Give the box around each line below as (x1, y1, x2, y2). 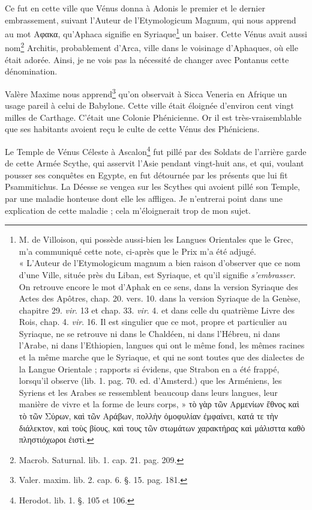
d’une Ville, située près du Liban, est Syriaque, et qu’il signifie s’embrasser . (19, 268, 296, 281)
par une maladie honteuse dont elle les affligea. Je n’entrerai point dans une (5, 192, 283, 204)
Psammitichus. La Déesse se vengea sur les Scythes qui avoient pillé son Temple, (5, 180, 300, 193)
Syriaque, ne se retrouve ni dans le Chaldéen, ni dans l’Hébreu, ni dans (19, 327, 280, 339)
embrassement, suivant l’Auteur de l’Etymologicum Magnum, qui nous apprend (5, 13, 296, 26)
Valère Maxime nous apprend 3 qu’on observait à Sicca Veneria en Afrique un (5, 85, 287, 100)
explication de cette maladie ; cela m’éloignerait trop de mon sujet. (5, 204, 251, 216)
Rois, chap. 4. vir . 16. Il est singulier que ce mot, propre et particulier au (19, 315, 287, 328)
